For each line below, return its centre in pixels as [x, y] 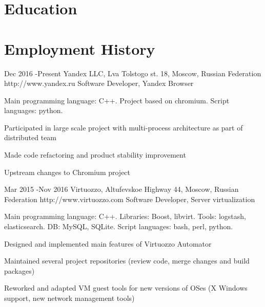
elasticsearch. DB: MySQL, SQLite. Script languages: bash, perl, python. [119, 226]
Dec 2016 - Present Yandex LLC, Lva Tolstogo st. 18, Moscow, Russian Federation [133, 73]
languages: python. [34, 110]
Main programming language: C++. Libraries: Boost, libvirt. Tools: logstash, [125, 216]
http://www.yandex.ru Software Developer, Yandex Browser [99, 83]
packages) [19, 270]
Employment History [80, 48]
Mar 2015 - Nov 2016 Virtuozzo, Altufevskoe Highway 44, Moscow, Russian [121, 189]
